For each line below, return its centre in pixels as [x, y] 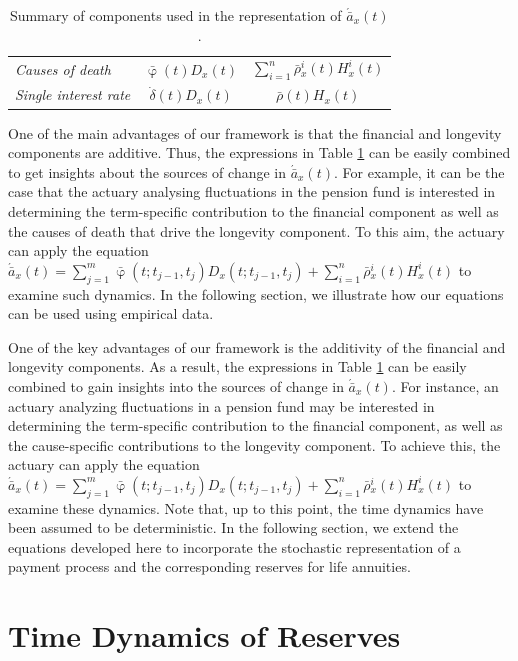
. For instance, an [445, 385]
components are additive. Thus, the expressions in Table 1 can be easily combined [259, 152]
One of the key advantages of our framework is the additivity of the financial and [257, 346]
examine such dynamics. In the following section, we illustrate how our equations [256, 293]
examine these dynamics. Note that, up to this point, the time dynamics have [246, 507]
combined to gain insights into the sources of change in [176, 385]
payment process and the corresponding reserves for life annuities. [209, 566]
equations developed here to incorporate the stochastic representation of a [234, 546]
